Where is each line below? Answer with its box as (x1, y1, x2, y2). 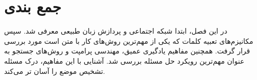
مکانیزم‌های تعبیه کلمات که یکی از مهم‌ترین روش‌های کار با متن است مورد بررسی (4, 35, 253, 46)
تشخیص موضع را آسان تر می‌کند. (4, 65, 105, 76)
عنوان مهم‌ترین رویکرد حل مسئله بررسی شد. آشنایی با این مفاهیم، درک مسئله (4, 55, 245, 66)
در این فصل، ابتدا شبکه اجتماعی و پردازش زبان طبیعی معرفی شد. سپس (4, 25, 227, 36)
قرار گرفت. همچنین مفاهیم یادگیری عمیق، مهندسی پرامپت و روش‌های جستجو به (4, 45, 250, 56)
